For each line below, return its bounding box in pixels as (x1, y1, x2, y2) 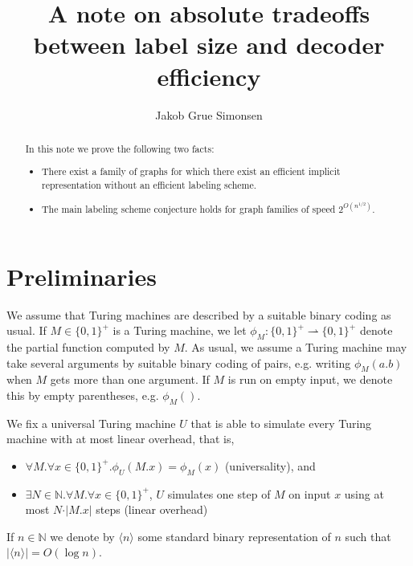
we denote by (50, 527, 115, 544)
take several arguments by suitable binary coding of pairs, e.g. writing (6, 354, 351, 371)
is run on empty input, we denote (227, 371, 393, 388)
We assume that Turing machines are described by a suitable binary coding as (6, 306, 391, 323)
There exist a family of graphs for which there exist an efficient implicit (42, 165, 341, 178)
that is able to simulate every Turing (190, 414, 372, 431)
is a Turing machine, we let (112, 322, 247, 339)
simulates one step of (167, 485, 271, 502)
